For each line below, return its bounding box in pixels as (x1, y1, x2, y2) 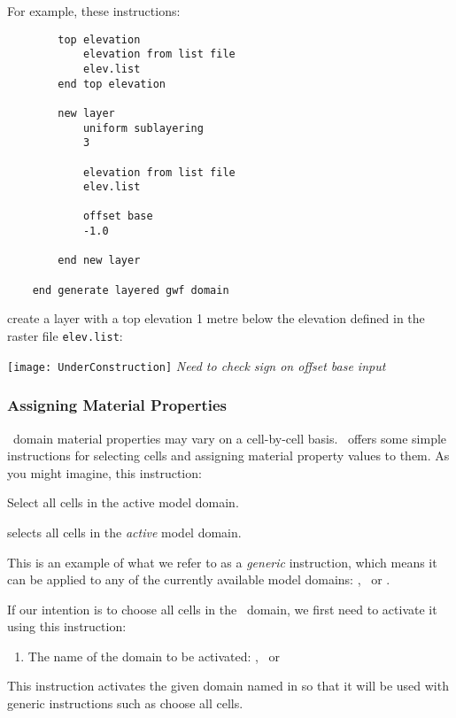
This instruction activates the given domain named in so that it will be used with (7, 676, 449, 695)
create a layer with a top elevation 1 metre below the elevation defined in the (7, 309, 425, 328)
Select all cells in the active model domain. (7, 493, 239, 512)
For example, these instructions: (7, 2, 181, 19)
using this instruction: (7, 617, 127, 636)
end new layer (58, 254, 141, 267)
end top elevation (58, 77, 166, 90)
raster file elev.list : (7, 327, 123, 344)
